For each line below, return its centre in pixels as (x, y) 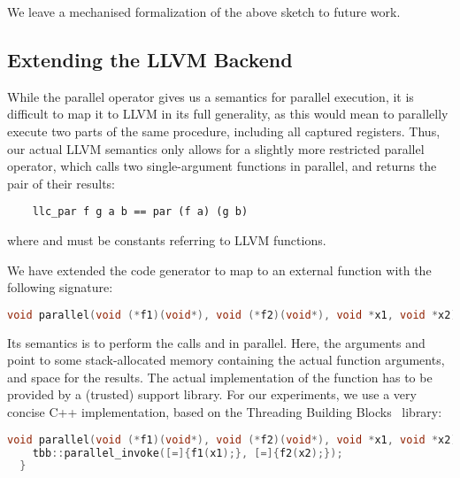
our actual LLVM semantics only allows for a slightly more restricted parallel (216, 148)
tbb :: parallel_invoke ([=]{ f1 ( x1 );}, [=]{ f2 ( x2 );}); (188, 453)
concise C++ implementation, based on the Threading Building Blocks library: (225, 412)
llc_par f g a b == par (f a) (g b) (140, 212)
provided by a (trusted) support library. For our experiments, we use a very (212, 394)
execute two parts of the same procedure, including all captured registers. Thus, (224, 131)
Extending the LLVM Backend (150, 59)
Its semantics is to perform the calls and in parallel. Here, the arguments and (216, 342)
